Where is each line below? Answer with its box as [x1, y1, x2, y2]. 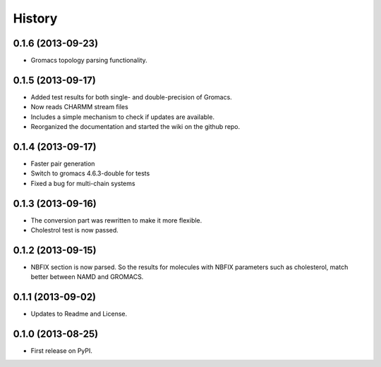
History [13, 11, 58, 26]
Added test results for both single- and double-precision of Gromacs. [30, 92, 232, 101]
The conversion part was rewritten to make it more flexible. [30, 216, 202, 225]
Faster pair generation [30, 159, 95, 168]
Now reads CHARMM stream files [30, 103, 128, 111]
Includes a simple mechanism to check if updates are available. [30, 113, 215, 121]
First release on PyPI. [30, 347, 93, 355]
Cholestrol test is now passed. [30, 226, 119, 235]
